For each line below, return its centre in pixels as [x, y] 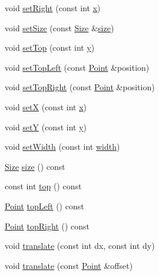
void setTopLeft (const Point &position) [77, 67]
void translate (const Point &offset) [69, 265]
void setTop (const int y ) [50, 47]
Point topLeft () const [44, 206]
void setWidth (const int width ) [62, 147]
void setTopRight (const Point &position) [80, 87]
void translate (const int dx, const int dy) [80, 246]
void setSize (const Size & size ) [59, 27]
